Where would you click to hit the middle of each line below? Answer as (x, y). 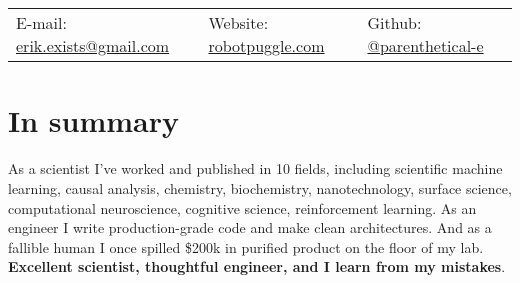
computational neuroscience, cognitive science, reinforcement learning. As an (242, 207)
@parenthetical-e (425, 46)
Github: (394, 23)
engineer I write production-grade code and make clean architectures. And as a (250, 227)
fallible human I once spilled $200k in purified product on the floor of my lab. (246, 246)
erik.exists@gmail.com (93, 46)
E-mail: (41, 23)
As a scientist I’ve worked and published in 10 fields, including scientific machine (255, 168)
